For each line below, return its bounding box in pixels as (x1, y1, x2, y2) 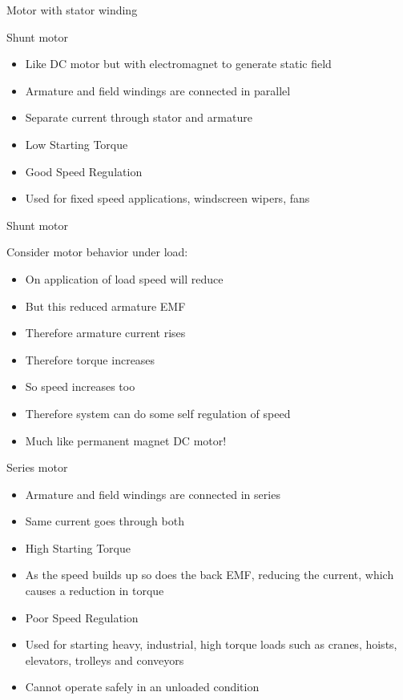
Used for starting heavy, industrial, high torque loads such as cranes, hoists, (25, 636, 397, 653)
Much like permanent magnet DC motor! (25, 432, 227, 449)
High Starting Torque (25, 539, 131, 556)
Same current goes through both (25, 513, 184, 529)
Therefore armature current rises (25, 324, 186, 341)
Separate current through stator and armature (25, 109, 252, 126)
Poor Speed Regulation (25, 609, 139, 626)
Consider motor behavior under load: (6, 243, 188, 260)
